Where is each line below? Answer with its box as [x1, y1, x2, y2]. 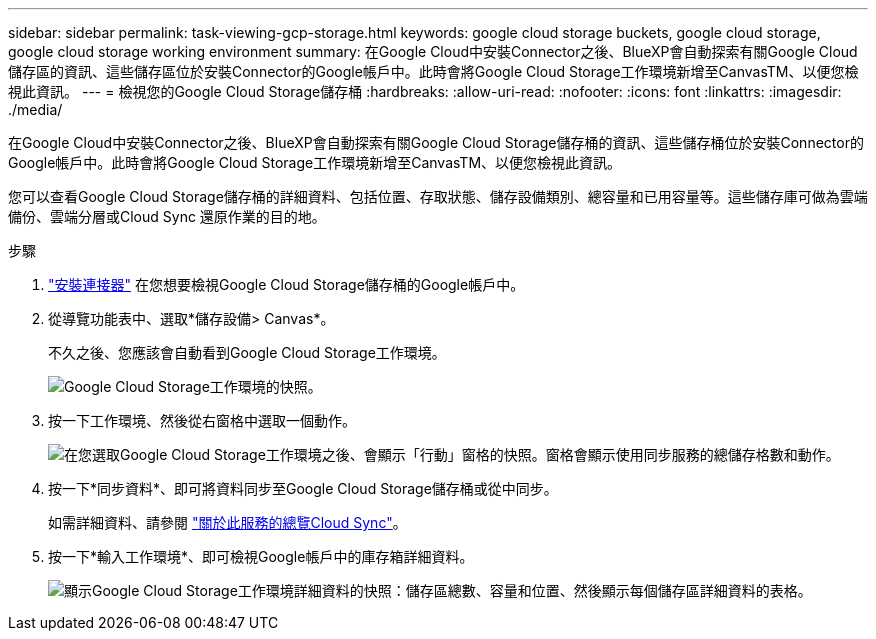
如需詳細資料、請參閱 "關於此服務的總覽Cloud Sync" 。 [48, 514, 407, 531]
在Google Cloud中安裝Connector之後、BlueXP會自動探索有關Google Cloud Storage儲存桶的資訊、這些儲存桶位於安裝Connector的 [8, 134, 864, 151]
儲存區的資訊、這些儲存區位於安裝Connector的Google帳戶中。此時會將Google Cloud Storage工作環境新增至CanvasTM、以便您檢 [8, 63, 859, 80]
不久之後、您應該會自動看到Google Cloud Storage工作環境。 [48, 344, 446, 361]
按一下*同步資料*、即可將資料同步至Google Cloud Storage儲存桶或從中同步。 [48, 480, 558, 497]
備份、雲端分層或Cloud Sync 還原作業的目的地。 [8, 208, 326, 225]
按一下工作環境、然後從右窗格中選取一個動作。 [48, 412, 356, 429]
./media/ [8, 101, 63, 118]
